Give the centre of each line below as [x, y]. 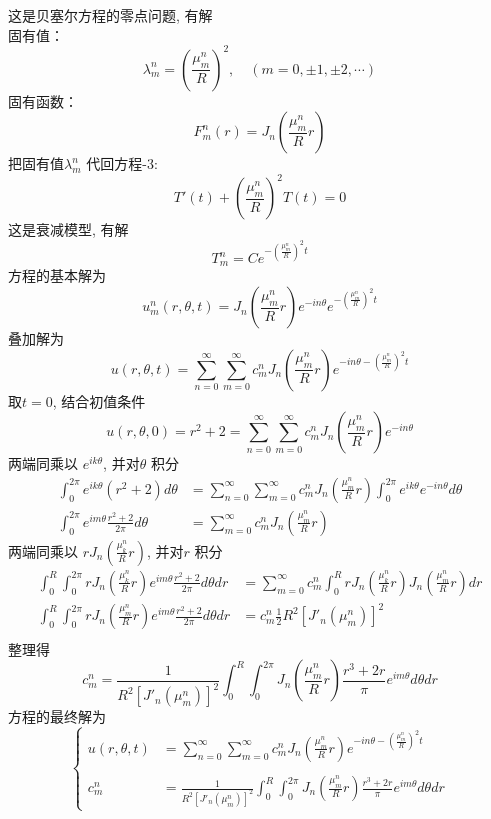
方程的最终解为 [57, 716]
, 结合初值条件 [99, 400]
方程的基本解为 [57, 275]
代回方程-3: [122, 163]
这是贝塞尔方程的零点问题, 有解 [110, 15]
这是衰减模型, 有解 [68, 229]
